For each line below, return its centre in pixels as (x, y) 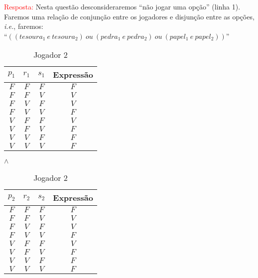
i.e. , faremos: (24, 26)
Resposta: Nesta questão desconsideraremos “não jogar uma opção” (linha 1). (122, 6)
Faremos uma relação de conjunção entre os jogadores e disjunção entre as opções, (129, 16)
